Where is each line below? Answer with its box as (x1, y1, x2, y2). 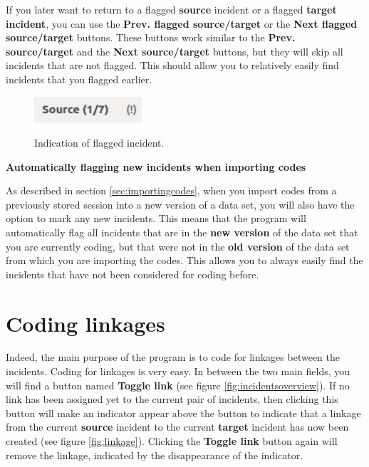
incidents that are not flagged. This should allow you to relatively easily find (6, 58, 339, 73)
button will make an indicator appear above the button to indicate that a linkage (6, 405, 361, 420)
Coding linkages (6, 308, 165, 337)
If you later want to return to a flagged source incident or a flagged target (6, 2, 337, 16)
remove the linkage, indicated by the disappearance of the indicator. (6, 447, 303, 462)
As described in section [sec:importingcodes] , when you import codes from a (6, 183, 337, 198)
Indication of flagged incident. (34, 135, 165, 149)
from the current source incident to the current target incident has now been (6, 419, 349, 434)
